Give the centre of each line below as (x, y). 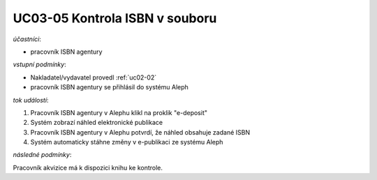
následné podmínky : (42, 155)
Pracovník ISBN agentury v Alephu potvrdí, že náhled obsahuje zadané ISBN (140, 132)
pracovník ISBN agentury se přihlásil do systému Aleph (109, 87)
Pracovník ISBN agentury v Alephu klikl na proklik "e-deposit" (119, 112)
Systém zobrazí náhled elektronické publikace (97, 123)
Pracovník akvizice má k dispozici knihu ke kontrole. (88, 167)
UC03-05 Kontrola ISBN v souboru (115, 18)
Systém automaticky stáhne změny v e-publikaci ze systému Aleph (127, 142)
